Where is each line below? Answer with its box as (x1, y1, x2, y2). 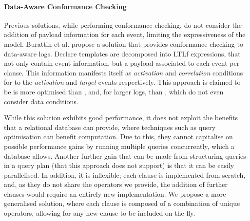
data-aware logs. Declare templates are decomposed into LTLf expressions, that (4, 48, 241, 58)
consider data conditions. (4, 96, 78, 106)
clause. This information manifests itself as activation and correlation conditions (4, 67, 243, 77)
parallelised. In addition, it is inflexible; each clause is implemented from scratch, (4, 169, 246, 180)
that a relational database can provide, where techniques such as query (4, 122, 216, 132)
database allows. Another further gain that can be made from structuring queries (4, 150, 246, 161)
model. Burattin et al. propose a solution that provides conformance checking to (4, 38, 243, 49)
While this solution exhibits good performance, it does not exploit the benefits (4, 112, 238, 123)
